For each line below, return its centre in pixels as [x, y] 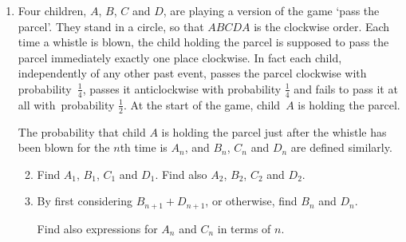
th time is [144, 147]
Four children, [52, 10]
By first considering [85, 201]
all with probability [66, 104]
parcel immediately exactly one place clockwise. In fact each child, [180, 57]
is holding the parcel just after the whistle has [274, 131]
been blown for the [64, 147]
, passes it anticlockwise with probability [182, 88]
